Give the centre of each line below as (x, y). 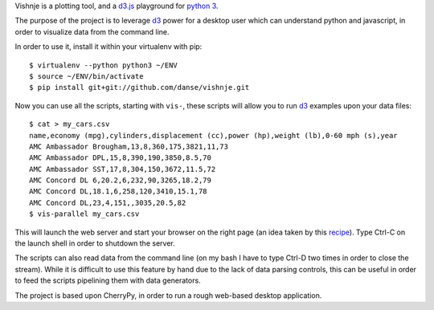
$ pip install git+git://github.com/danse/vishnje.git (139, 88)
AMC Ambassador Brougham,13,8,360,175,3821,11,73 (129, 146)
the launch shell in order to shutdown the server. (95, 243)
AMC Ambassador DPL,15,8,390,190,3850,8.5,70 (121, 158)
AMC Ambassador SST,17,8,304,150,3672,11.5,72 (123, 169)
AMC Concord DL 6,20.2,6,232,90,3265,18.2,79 (121, 180)
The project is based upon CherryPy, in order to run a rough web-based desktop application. (168, 295)
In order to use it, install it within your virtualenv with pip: (108, 47)
